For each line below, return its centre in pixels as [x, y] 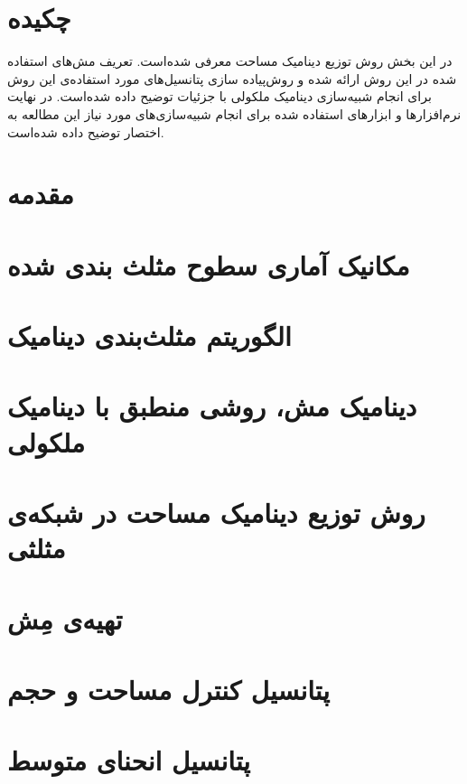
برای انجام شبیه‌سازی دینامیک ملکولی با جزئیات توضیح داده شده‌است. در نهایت [219, 96]
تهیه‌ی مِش [65, 618]
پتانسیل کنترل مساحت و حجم [168, 689]
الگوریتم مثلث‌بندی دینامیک [149, 336]
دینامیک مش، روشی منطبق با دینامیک [212, 406]
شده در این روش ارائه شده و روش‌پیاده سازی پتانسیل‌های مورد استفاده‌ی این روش [232, 78]
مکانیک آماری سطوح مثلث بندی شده [209, 264]
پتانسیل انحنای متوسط [129, 760]
